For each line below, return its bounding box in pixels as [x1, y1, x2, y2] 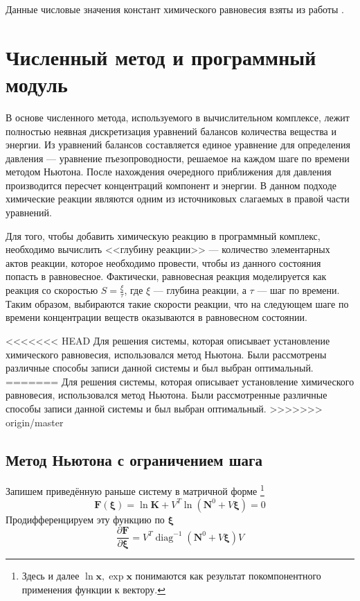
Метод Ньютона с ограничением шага [6, 448, 262, 470]
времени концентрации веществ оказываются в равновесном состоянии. [6, 310, 307, 324]
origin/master [6, 415, 64, 429]
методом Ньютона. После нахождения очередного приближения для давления [6, 164, 332, 179]
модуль [6, 69, 68, 98]
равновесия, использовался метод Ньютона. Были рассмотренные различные [6, 387, 327, 402]
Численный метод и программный [6, 42, 316, 71]
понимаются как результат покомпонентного [135, 568, 321, 583]
